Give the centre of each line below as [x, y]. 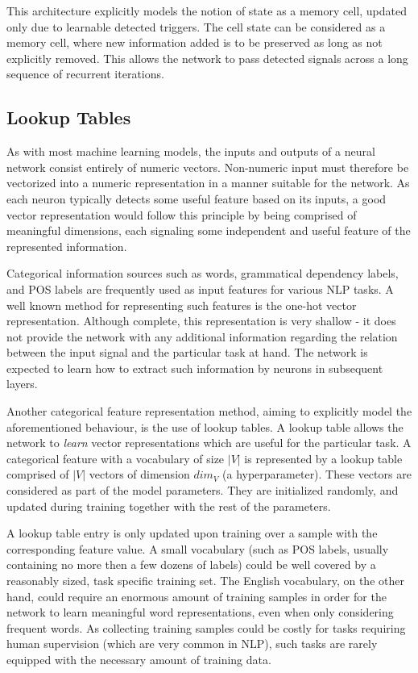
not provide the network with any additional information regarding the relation [202, 336]
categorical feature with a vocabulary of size [116, 458]
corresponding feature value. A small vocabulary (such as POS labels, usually [198, 548]
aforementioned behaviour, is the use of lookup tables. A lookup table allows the [205, 426]
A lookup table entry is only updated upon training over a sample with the [192, 533]
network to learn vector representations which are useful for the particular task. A [209, 443]
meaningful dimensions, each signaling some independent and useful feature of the [209, 230]
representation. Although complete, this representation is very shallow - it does [201, 321]
